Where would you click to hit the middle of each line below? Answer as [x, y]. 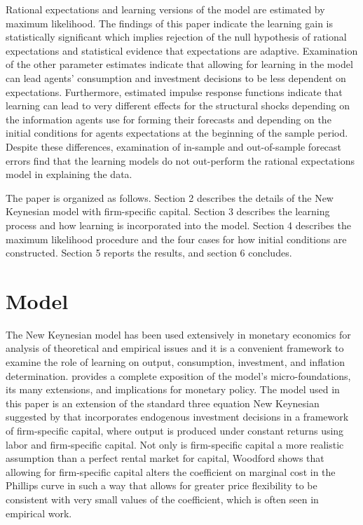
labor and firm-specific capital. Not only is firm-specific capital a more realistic [175, 444]
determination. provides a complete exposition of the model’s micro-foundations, [178, 375]
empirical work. [39, 513]
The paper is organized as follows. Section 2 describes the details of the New [170, 197]
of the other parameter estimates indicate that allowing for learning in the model [179, 64]
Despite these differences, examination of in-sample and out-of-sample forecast [174, 146]
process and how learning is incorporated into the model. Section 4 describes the [178, 225]
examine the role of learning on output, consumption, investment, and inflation [176, 362]
